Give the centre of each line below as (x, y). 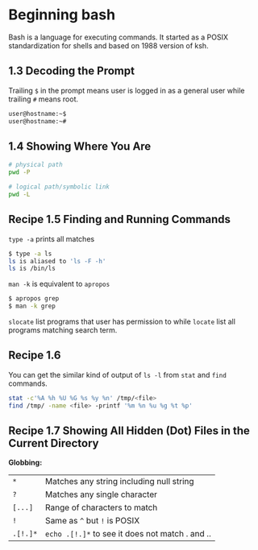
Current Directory (54, 443)
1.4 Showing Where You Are (80, 146)
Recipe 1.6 (35, 356)
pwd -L (19, 194)
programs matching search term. (63, 330)
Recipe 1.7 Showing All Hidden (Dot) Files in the (129, 430)
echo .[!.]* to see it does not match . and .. (128, 534)
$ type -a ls (30, 254)
